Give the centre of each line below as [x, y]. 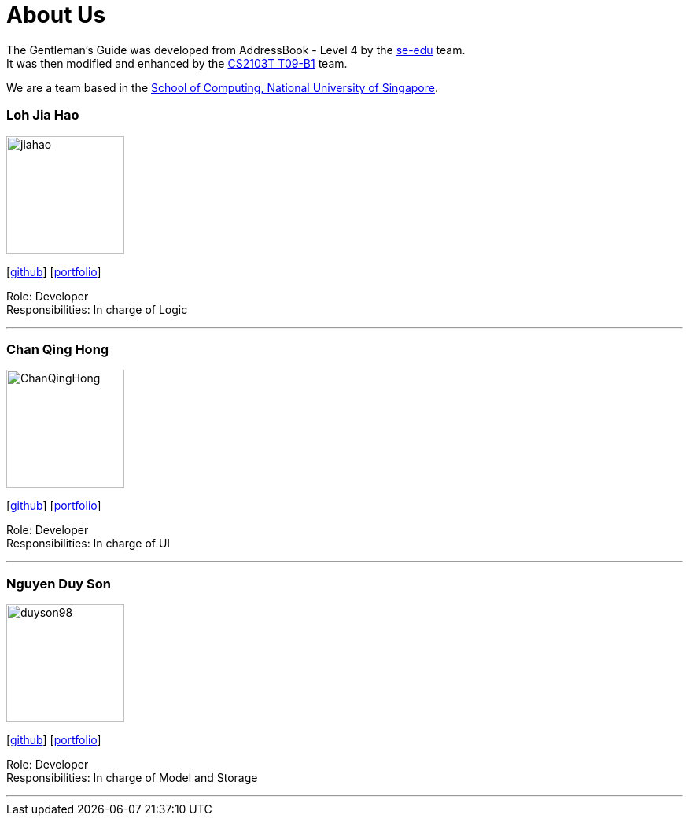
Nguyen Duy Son [59, 583]
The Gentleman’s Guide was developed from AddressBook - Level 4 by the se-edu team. [236, 50]
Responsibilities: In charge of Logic [97, 309]
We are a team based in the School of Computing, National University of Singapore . [223, 87]
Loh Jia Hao [43, 115]
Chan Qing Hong [58, 349]
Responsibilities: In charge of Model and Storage [132, 778]
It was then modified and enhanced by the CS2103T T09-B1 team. [177, 63]
